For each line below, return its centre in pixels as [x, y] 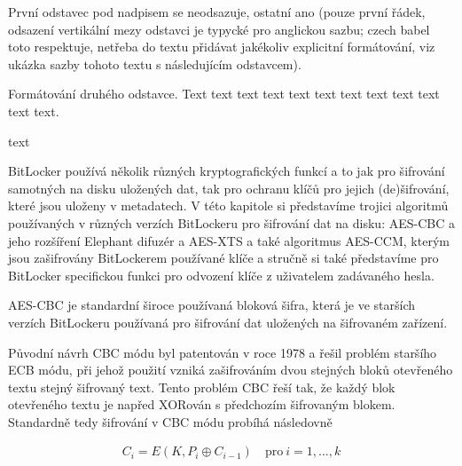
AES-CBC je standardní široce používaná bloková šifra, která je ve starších [212, 305]
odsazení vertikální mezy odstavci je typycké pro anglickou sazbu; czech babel [219, 29]
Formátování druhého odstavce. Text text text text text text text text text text [224, 94]
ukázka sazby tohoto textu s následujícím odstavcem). [155, 63]
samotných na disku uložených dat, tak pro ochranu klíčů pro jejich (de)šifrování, [229, 188]
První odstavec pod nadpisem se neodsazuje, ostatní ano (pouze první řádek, [217, 12]
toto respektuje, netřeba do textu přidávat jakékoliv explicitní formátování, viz [222, 47]
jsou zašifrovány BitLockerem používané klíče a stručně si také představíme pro [223, 258]
